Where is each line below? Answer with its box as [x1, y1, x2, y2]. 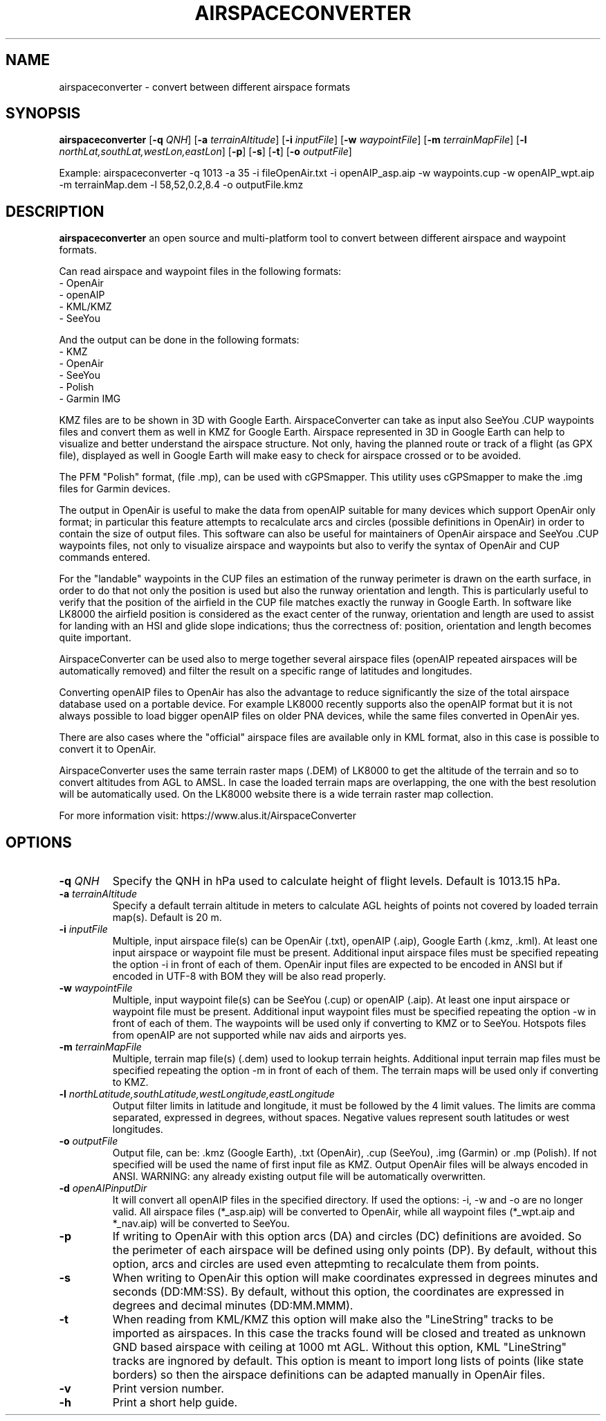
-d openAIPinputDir [59, 1182, 147, 1195]
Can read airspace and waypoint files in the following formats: [59, 265, 342, 278]
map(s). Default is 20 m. [112, 911, 222, 924]
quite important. [59, 632, 131, 644]
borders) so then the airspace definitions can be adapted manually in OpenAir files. [112, 1368, 546, 1382]
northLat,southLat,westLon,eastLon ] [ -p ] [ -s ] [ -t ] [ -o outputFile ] [59, 145, 352, 158]
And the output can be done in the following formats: [59, 334, 300, 346]
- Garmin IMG [59, 393, 121, 405]
